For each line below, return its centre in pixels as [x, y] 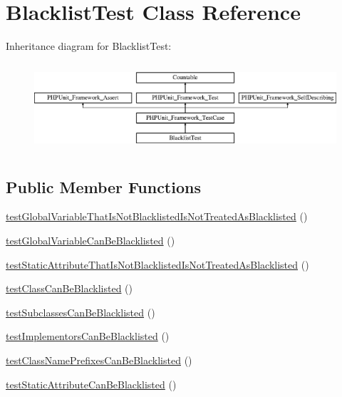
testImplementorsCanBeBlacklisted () [88, 336]
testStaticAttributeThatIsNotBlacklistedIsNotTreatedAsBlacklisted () [157, 264]
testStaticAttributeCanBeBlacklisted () [91, 384]
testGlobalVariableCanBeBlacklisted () [90, 240]
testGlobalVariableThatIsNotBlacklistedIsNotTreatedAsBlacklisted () [157, 216]
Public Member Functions [103, 186]
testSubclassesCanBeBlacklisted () [81, 312]
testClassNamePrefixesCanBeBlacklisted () [99, 360]
